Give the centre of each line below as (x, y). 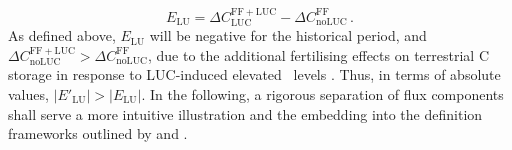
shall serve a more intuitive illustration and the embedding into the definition (245, 113)
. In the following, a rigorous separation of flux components (322, 94)
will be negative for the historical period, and (288, 35)
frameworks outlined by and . (98, 133)
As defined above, (62, 35)
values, (28, 94)
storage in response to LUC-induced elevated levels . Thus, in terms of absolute (254, 74)
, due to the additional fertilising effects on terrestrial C (318, 54)
